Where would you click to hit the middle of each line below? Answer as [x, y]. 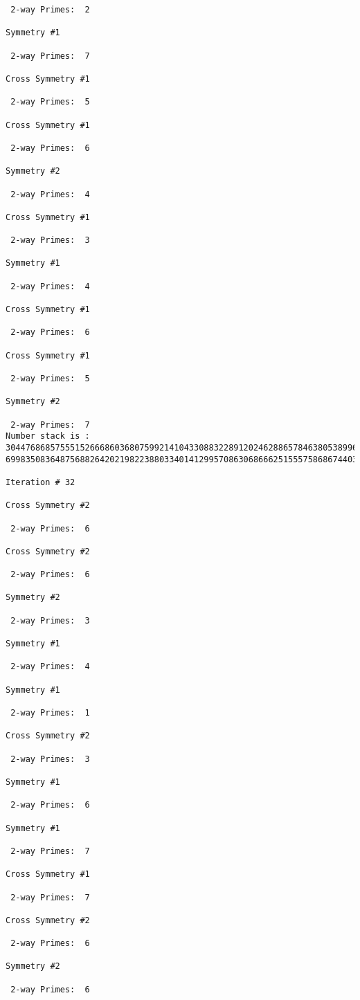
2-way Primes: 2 [50, 10]
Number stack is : [48, 436]
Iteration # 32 [40, 482]
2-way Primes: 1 [50, 713]
